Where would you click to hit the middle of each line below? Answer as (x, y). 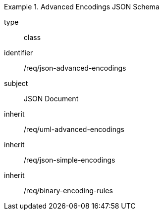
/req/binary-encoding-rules (68, 191)
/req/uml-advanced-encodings (74, 129)
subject (16, 83)
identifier (19, 53)
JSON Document (51, 99)
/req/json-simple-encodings (70, 160)
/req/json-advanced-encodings (75, 68)
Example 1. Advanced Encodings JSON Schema (82, 7)
